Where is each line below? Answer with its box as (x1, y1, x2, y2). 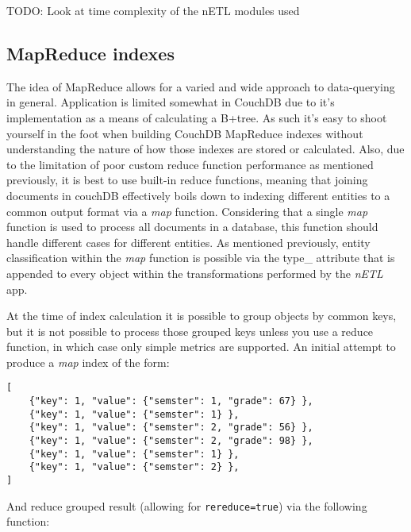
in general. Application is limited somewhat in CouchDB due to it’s (6, 94, 335, 110)
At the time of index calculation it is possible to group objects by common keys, (6, 307, 397, 324)
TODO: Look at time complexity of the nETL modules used (6, 2, 300, 18)
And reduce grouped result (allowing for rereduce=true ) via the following (6, 497, 367, 514)
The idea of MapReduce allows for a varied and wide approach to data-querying (6, 78, 395, 94)
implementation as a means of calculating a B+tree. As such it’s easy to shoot (6, 109, 387, 125)
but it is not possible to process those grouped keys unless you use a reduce (6, 322, 374, 339)
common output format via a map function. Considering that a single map (6, 202, 368, 219)
